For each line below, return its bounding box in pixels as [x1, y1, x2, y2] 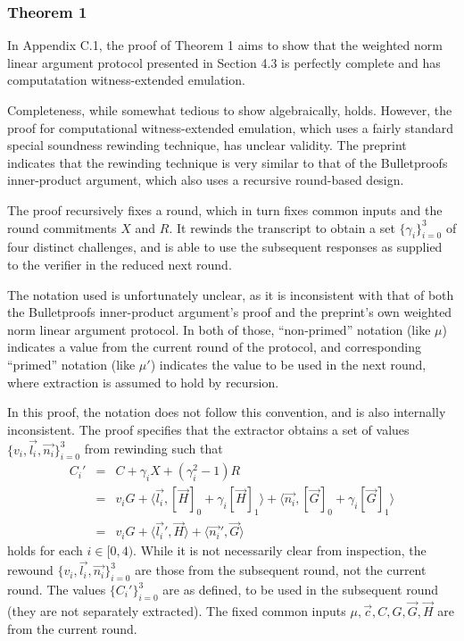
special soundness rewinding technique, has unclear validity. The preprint [7, 136, 407, 154]
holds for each [7, 541, 83, 560]
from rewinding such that [84, 439, 223, 458]
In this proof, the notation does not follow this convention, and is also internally [7, 403, 446, 421]
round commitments [7, 218, 117, 237]
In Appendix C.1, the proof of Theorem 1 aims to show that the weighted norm [7, 36, 443, 54]
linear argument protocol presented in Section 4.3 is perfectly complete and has [7, 53, 441, 71]
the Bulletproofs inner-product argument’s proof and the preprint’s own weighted [7, 303, 452, 321]
